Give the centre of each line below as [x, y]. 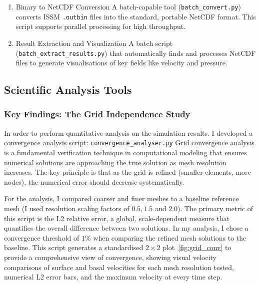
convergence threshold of [42, 237]
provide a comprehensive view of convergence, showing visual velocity [110, 257]
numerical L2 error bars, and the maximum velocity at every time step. [113, 277]
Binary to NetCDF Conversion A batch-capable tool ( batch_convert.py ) [128, 6]
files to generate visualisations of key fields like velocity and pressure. [121, 63]
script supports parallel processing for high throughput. [101, 26]
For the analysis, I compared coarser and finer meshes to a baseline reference [121, 198]
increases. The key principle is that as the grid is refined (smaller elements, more [127, 172]
